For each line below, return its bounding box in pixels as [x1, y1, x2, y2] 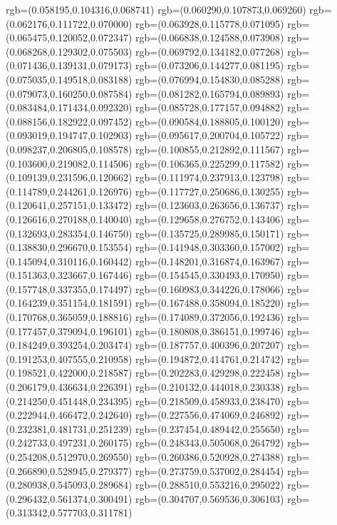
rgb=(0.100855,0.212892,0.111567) [135, 141, 284, 156]
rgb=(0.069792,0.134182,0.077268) [135, 44, 284, 58]
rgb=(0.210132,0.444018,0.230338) [135, 379, 284, 394]
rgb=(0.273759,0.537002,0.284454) [135, 463, 284, 478]
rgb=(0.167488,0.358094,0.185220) [135, 295, 284, 310]
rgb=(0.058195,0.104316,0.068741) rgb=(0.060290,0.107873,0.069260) [6, 2, 306, 16]
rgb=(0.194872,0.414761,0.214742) [135, 351, 284, 366]
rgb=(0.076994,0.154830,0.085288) [135, 71, 284, 86]
